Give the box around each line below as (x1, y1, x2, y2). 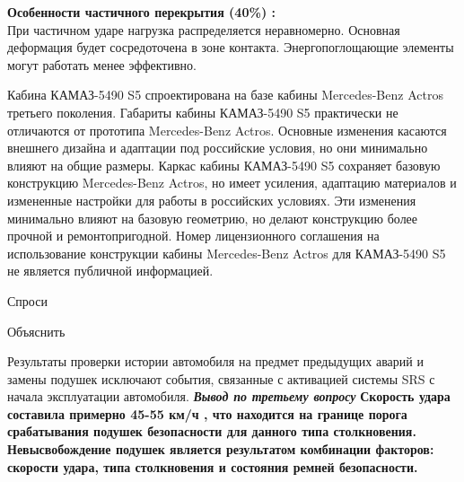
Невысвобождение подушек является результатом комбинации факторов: (7, 440, 434, 459)
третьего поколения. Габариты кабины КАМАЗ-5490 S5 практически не (7, 102, 398, 121)
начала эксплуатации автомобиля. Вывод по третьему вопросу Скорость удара (7, 387, 451, 406)
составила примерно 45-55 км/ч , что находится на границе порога (7, 404, 407, 423)
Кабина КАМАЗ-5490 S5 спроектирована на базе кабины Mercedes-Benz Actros (7, 85, 443, 104)
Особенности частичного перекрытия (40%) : (7, 3, 276, 21)
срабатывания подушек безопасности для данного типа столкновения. (7, 422, 416, 441)
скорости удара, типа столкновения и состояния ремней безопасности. (7, 457, 418, 476)
